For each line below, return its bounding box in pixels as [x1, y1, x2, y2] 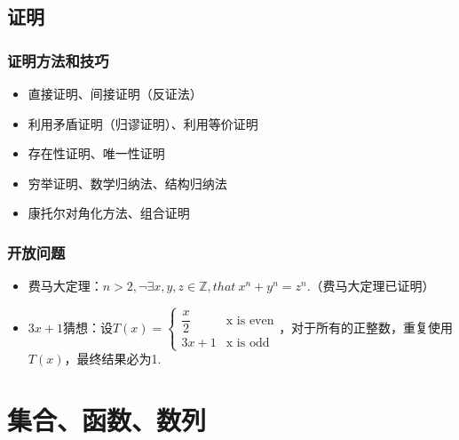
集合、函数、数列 [7, 402, 207, 438]
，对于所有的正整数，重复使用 [279, 317, 454, 336]
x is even [226, 314, 274, 327]
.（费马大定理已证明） [306, 276, 435, 295]
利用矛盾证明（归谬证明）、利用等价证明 [28, 114, 258, 132]
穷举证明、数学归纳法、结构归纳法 [28, 173, 227, 192]
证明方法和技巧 [7, 49, 109, 71]
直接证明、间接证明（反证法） [28, 84, 202, 102]
